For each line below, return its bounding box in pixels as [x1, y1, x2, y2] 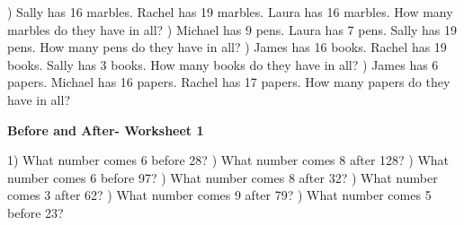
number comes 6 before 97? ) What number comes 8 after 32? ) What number [7, 168, 438, 186]
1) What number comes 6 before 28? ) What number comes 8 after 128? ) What [7, 151, 450, 169]
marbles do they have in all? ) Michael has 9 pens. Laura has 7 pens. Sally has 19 [7, 20, 458, 39]
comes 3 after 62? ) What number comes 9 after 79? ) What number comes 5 [7, 186, 432, 204]
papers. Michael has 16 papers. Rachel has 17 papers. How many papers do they [7, 73, 451, 91]
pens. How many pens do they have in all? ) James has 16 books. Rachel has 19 [7, 38, 447, 56]
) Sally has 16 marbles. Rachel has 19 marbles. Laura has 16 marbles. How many [7, 3, 453, 21]
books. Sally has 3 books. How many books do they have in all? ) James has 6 [7, 55, 439, 74]
